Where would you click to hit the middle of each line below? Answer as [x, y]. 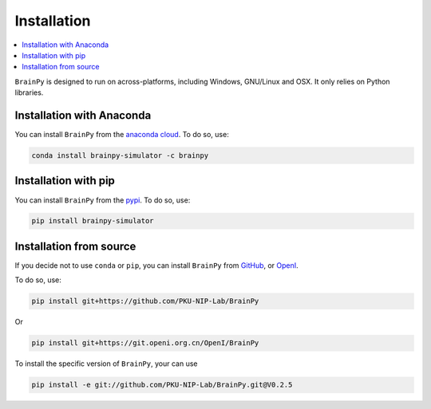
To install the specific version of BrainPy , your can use [106, 364]
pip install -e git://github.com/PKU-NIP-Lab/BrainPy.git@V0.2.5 [162, 385]
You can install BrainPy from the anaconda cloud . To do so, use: [122, 135]
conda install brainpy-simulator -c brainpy [120, 155]
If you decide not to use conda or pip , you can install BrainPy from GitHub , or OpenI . [156, 265]
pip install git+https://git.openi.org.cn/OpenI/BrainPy [145, 343]
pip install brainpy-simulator [93, 221]
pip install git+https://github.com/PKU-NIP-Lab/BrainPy [145, 301]
